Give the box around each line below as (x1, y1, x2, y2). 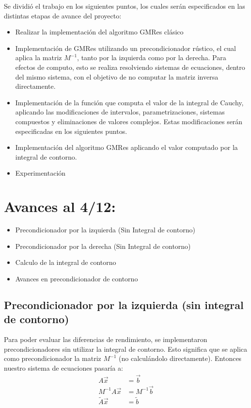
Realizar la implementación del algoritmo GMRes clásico (15, 27, 184, 37)
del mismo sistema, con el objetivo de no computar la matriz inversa (15, 71, 219, 82)
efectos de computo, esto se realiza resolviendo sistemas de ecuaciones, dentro (15, 62, 245, 72)
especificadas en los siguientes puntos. (15, 126, 127, 136)
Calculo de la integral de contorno (15, 257, 116, 267)
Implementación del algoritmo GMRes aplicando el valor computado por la (15, 142, 238, 152)
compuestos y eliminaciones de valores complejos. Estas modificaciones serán (15, 116, 243, 126)
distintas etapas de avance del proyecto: (4, 10, 122, 20)
